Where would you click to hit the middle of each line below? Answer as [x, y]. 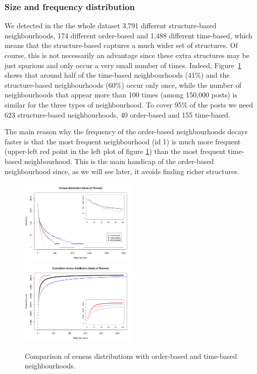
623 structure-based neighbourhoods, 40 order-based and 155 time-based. [118, 114]
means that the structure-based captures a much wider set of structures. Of [121, 45]
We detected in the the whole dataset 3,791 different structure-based [111, 25]
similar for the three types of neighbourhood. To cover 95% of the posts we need [129, 104]
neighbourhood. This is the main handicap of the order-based [119, 161]
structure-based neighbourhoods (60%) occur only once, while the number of [123, 85]
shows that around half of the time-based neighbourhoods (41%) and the [117, 75]
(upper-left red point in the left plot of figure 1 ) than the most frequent [115, 151]
